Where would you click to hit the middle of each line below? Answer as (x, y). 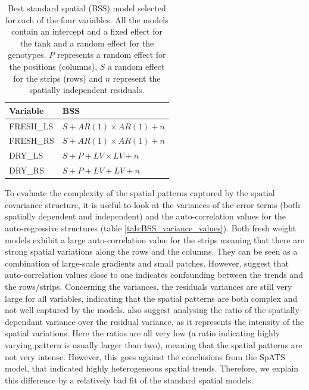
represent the (137, 78)
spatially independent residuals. (87, 90)
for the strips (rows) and (58, 78)
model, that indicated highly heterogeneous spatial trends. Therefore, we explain (152, 368)
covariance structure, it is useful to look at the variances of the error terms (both (153, 204)
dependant (24, 321)
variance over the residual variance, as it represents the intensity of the (175, 321)
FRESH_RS (32, 140)
